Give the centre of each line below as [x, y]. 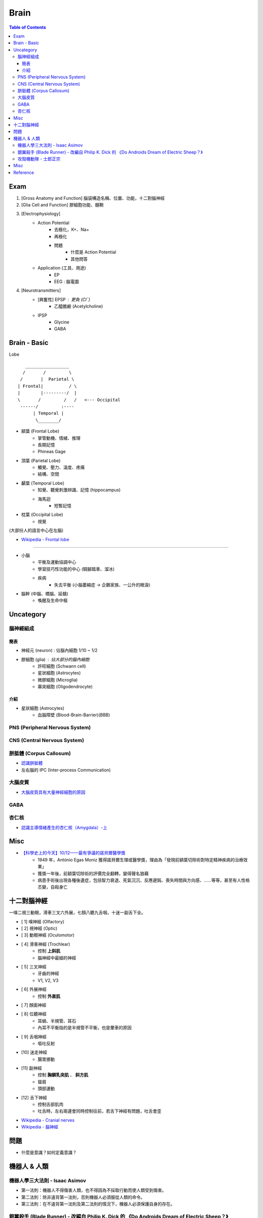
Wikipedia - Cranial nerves [48, 1120]
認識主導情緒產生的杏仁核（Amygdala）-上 [64, 827]
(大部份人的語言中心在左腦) [36, 531]
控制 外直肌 [49, 996]
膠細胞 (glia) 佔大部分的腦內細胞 [55, 659]
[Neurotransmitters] [41, 290]
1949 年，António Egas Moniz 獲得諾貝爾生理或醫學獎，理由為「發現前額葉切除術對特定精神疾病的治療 [141, 859]
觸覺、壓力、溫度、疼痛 [61, 467]
